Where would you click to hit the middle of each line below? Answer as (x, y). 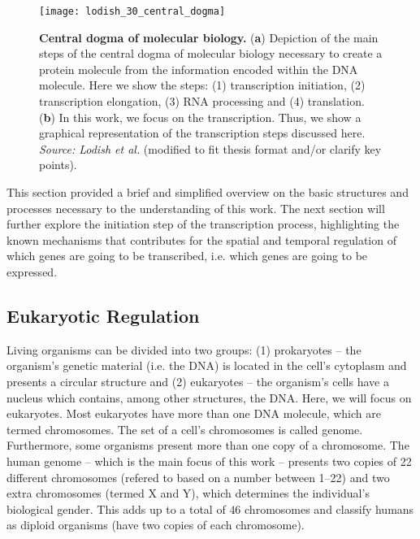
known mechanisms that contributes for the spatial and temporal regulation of (201, 239)
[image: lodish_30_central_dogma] (132, 11)
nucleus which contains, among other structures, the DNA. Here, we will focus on (209, 397)
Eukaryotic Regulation (103, 315)
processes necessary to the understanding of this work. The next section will (196, 208)
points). (58, 165)
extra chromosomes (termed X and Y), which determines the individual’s (188, 493)
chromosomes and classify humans (329, 509)
